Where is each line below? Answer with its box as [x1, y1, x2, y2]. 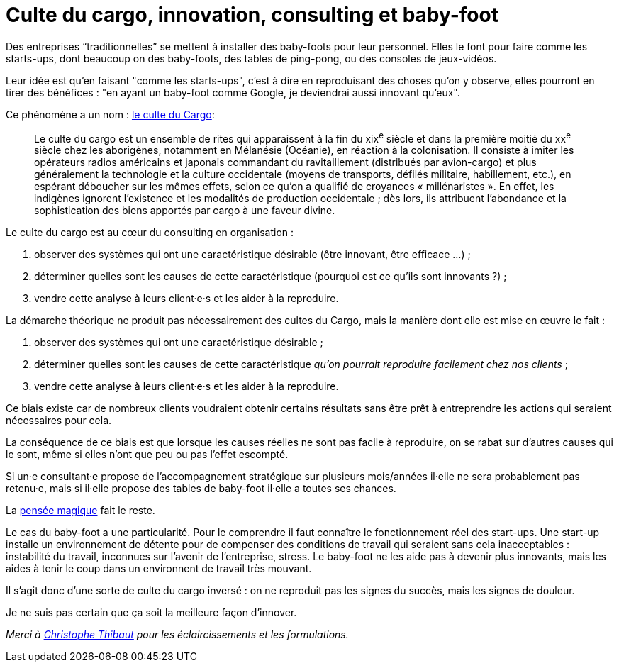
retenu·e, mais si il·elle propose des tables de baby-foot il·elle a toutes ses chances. [6, 482, 396, 495]
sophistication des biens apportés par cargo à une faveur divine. [34, 204, 335, 217]
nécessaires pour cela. [6, 414, 112, 427]
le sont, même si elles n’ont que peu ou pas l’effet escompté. [6, 448, 289, 461]
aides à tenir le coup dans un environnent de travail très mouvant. [6, 562, 312, 575]
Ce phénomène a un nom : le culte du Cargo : [6, 108, 215, 121]
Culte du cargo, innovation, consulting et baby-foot [6, 3, 498, 27]
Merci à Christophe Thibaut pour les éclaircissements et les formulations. [6, 628, 349, 641]
